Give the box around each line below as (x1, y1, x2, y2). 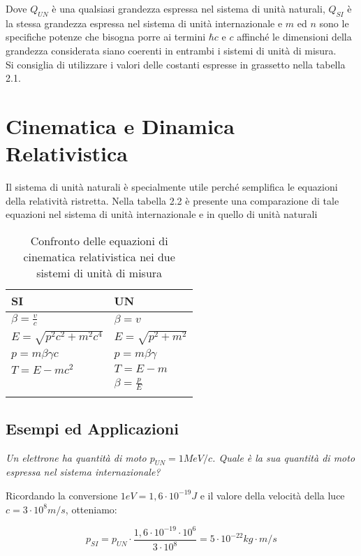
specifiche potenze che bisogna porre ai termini (6, 29, 206, 44)
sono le (319, 15, 349, 30)
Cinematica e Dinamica (6, 111, 235, 140)
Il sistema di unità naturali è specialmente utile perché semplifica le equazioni (6, 180, 338, 194)
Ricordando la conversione (6, 488, 118, 502)
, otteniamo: (65, 502, 117, 516)
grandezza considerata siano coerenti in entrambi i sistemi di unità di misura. (6, 43, 337, 57)
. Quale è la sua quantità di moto (212, 450, 355, 464)
